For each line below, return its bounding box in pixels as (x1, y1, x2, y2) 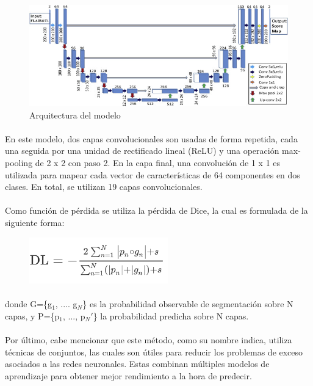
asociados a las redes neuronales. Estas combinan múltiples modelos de (5, 357, 270, 370)
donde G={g (5, 297, 52, 310)
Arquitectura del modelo (29, 108, 121, 121)
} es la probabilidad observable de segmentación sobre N (82, 297, 293, 310)
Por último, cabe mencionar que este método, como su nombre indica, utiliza (5, 333, 292, 346)
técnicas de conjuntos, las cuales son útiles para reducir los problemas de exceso (5, 345, 303, 358)
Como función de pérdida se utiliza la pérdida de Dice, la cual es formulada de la (5, 204, 308, 217)
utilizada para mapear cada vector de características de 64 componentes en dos (5, 168, 300, 181)
